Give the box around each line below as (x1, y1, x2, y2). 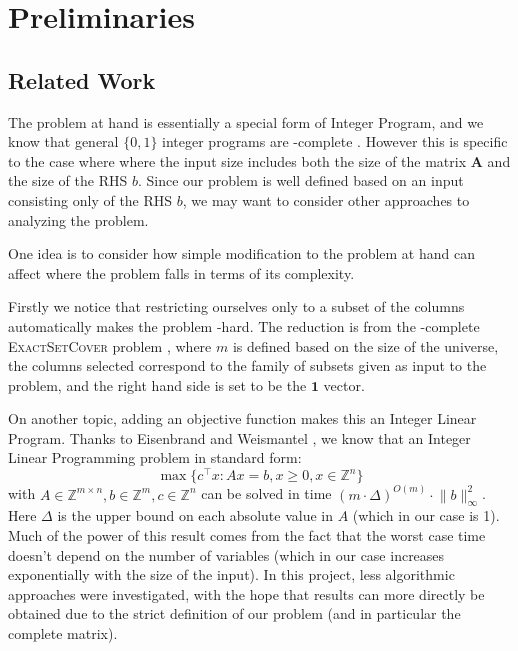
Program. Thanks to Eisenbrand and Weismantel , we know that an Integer (8, 427, 471, 448)
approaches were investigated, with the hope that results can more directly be (8, 583, 485, 604)
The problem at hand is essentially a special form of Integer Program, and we (8, 111, 484, 132)
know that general (8, 131, 119, 152)
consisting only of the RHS (8, 189, 173, 210)
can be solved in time (201, 483, 332, 504)
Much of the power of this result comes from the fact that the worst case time (8, 524, 486, 545)
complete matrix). (8, 622, 118, 643)
